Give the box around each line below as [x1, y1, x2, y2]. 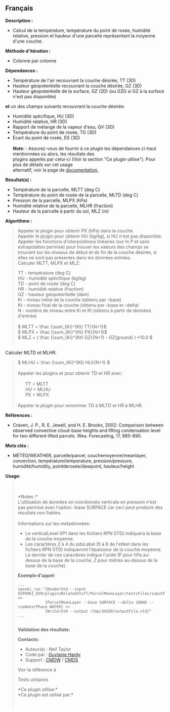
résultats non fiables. [17, 509, 62, 516]
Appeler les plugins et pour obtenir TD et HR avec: [17, 370, 123, 376]
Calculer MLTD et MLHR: [5, 349, 57, 355]
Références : [5, 412, 33, 418]
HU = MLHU [25, 386, 51, 392]
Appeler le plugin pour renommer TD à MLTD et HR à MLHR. [17, 402, 143, 408]
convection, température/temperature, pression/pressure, [12, 458, 133, 464]
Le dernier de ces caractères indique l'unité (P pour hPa [25, 551, 142, 558]
